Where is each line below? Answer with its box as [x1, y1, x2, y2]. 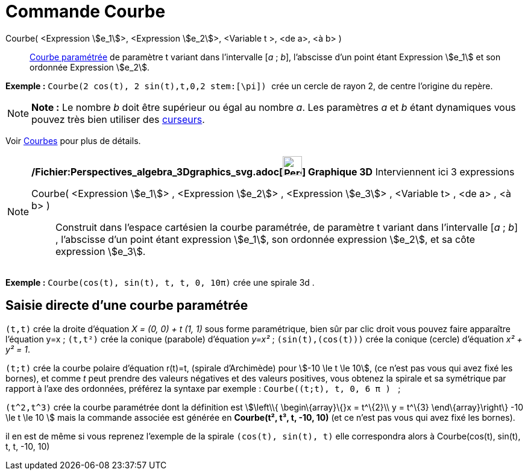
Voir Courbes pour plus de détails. [5, 135, 141, 146]
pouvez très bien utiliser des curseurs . [31, 113, 205, 125]
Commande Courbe [5, 1, 166, 22]
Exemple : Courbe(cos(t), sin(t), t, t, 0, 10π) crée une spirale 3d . [5, 277, 315, 288]
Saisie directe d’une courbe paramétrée [5, 298, 248, 313]
